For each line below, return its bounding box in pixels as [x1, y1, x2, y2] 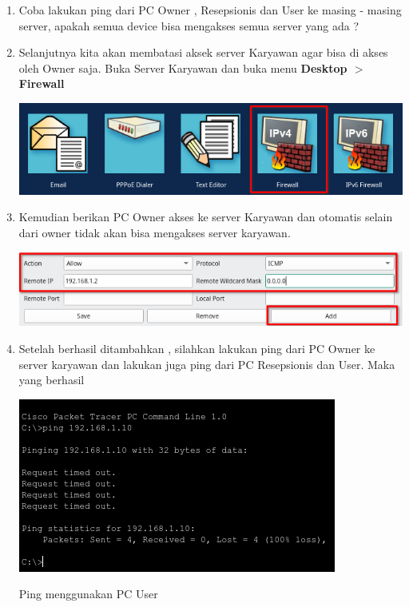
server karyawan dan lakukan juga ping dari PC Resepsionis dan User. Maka [18, 355, 395, 372]
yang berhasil [18, 371, 85, 388]
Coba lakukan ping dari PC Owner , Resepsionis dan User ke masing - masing [18, 2, 402, 18]
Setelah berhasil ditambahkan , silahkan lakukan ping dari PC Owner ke [18, 339, 375, 356]
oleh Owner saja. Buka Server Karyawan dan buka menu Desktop [18, 59, 347, 76]
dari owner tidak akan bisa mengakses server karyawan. [18, 224, 291, 240]
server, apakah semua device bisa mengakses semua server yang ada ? [18, 17, 359, 34]
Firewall [18, 75, 65, 92]
